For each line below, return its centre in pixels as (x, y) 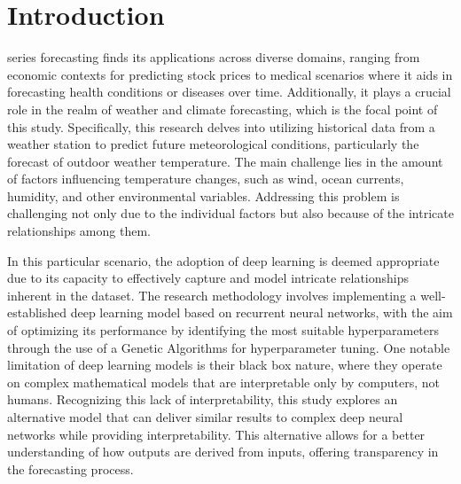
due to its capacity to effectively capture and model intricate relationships (208, 278)
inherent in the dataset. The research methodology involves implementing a (212, 295)
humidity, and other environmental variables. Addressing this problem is (203, 195)
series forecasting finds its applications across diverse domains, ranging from (214, 57)
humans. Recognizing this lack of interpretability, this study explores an (203, 399)
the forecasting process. (70, 468)
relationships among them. (79, 231)
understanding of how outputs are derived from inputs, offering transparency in (223, 452)
